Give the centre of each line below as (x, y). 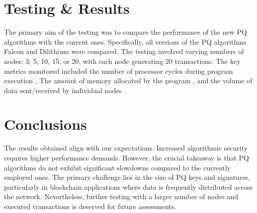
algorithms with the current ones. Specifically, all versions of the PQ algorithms (125, 41)
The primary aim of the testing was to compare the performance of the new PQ (126, 32)
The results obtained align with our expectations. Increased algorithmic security (126, 148)
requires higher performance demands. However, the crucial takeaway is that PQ (127, 158)
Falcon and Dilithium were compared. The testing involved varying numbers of (124, 51)
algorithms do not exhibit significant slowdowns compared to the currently (118, 167)
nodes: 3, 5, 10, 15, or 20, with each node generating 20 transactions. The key (122, 61)
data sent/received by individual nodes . (65, 90)
